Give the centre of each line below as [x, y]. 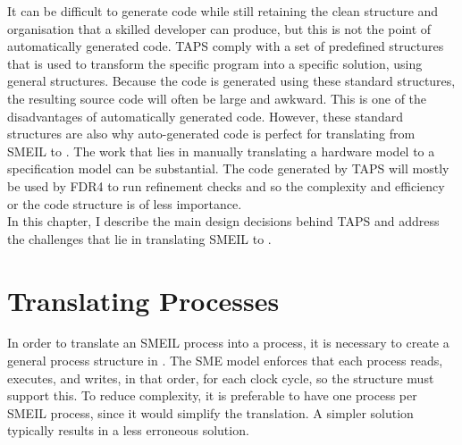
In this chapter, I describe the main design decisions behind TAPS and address [223, 221]
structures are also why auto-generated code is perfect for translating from [211, 134]
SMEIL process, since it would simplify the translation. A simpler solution [210, 412]
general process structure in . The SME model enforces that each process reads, [225, 361]
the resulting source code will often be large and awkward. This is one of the [217, 98]
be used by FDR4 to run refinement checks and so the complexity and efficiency [226, 185]
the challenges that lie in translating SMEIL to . [139, 238]
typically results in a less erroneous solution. [128, 430]
